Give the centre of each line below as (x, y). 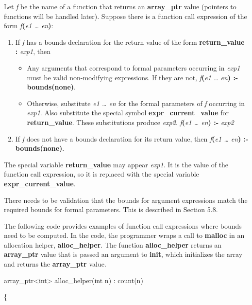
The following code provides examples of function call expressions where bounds (123, 225)
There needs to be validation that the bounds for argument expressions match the (126, 200)
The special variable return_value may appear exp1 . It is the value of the (116, 164)
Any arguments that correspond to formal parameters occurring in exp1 (134, 67)
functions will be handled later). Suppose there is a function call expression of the (126, 16)
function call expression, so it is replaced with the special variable (101, 174)
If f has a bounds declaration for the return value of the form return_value (130, 42)
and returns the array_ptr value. (55, 264)
